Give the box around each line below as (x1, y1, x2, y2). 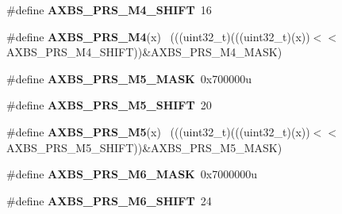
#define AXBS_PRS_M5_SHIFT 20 (6, 97, 212, 113)
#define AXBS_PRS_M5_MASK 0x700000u (6, 70, 252, 86)
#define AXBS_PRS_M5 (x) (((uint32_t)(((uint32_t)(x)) (6, 123, 310, 139)
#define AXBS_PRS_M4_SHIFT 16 (6, 2, 212, 17)
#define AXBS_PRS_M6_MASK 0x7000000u (6, 166, 257, 182)
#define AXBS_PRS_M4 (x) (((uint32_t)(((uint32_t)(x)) (6, 28, 310, 44)
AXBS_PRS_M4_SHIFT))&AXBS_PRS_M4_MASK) (6, 44, 282, 60)
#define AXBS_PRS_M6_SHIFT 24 (6, 192, 212, 208)
